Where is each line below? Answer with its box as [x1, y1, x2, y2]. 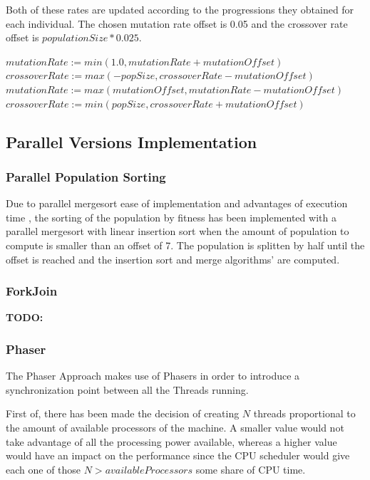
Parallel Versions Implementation [6, 130, 257, 152]
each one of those [6, 461, 81, 476]
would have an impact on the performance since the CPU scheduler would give [6, 448, 350, 463]
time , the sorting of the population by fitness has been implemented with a [6, 209, 336, 224]
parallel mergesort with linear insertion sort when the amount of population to [6, 224, 349, 239]
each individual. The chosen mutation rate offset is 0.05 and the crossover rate [6, 16, 348, 31]
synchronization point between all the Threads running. [6, 382, 249, 397]
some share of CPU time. [195, 461, 306, 476]
